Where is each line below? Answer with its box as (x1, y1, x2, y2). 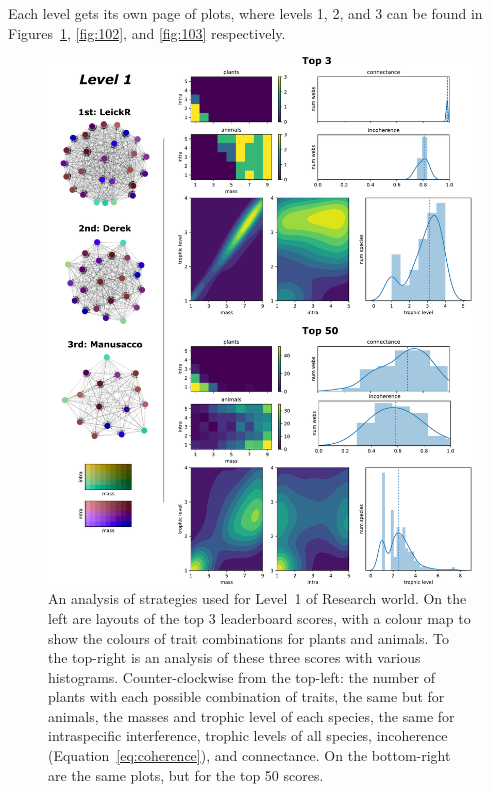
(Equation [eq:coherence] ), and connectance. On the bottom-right (48, 745, 451, 766)
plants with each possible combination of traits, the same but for (48, 686, 445, 707)
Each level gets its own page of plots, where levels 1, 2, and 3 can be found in (8, 3, 483, 23)
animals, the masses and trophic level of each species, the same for (48, 705, 455, 726)
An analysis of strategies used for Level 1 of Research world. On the (48, 588, 467, 609)
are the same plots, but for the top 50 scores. (48, 764, 324, 785)
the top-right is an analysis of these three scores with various (48, 647, 421, 668)
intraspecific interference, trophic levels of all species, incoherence (48, 725, 448, 746)
